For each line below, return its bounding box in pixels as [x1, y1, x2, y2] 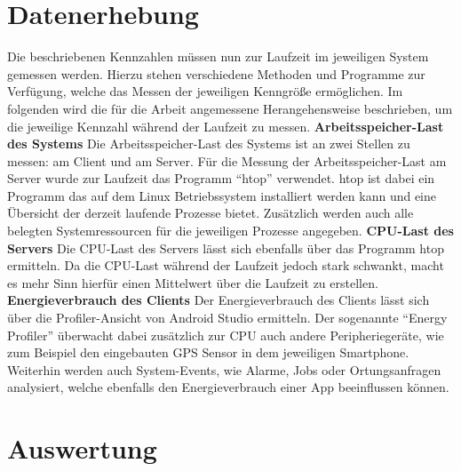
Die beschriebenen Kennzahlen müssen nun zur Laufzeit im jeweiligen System [7, 47, 429, 66]
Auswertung [7, 430, 157, 467]
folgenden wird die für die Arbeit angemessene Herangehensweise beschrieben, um [7, 99, 453, 117]
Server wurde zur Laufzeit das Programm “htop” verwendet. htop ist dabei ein [7, 169, 435, 188]
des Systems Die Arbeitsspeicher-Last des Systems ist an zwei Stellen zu [7, 134, 410, 153]
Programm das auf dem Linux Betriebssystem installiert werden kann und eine [7, 186, 436, 204]
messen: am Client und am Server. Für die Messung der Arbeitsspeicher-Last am [7, 151, 447, 170]
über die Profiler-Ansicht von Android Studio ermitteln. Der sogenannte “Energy [7, 308, 448, 327]
